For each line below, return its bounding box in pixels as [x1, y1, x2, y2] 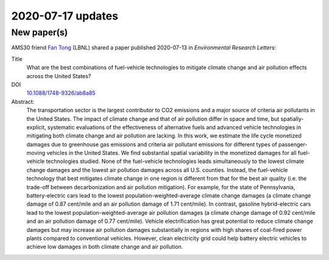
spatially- [280, 115, 304, 122]
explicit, [26, 123, 46, 131]
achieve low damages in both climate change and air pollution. [26, 243, 183, 250]
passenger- [278, 140, 308, 148]
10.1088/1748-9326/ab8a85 [26, 89, 96, 97]
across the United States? [26, 72, 91, 79]
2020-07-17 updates [11, 9, 119, 23]
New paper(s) [11, 27, 68, 38]
